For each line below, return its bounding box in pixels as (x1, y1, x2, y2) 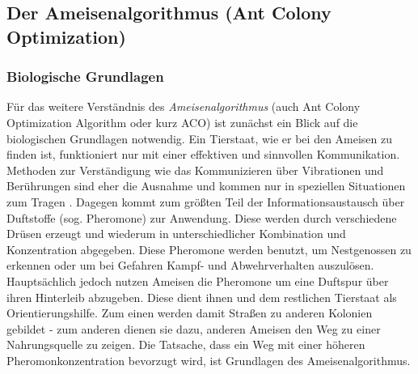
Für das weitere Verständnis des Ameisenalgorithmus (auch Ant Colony (6, 98, 361, 115)
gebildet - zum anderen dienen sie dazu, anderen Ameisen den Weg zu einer (6, 320, 381, 337)
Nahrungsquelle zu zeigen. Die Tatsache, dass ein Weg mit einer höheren (6, 336, 365, 353)
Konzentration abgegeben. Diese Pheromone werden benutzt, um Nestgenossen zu (6, 240, 412, 257)
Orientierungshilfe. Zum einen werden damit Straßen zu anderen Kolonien (6, 304, 373, 321)
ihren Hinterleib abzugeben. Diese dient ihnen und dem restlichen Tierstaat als (6, 288, 397, 305)
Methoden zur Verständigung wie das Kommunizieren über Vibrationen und (6, 161, 384, 178)
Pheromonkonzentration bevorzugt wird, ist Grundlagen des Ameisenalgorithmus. (6, 351, 411, 368)
